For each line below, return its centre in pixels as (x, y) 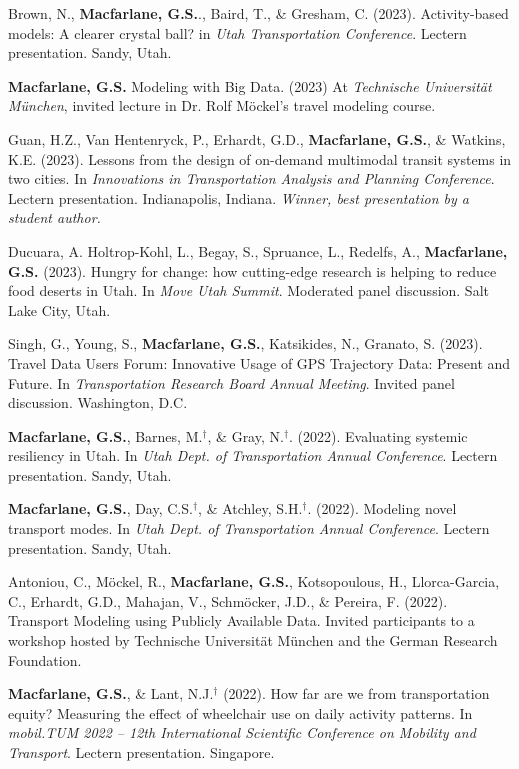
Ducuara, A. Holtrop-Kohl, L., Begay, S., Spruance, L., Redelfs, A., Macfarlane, (258, 250)
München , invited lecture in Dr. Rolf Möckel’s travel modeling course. (222, 105)
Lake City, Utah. (59, 309)
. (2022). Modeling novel (382, 508)
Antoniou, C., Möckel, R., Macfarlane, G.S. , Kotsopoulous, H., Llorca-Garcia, (254, 581)
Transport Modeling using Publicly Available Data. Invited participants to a (241, 620)
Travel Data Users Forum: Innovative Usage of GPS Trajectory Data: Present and (259, 362)
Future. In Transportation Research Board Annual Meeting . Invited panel (231, 382)
